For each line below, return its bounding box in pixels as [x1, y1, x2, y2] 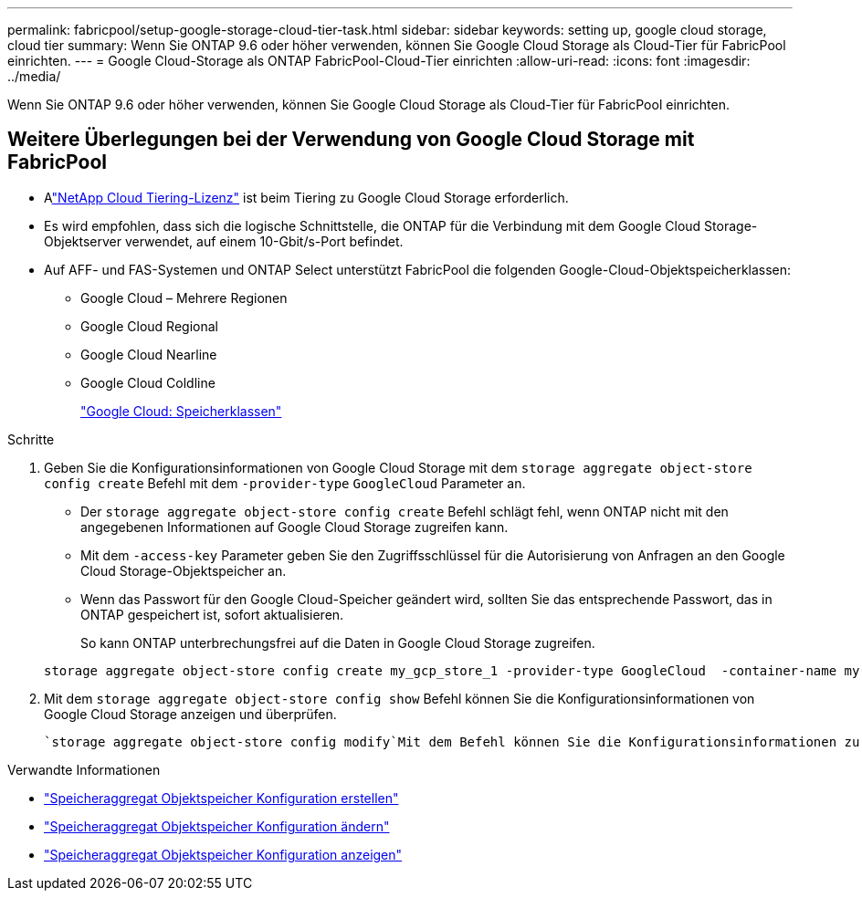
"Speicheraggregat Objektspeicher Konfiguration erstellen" [44, 789, 399, 806]
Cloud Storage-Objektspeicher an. [80, 562, 287, 579]
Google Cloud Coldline [80, 374, 215, 391]
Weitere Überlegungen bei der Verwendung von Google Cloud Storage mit [7, 128, 695, 151]
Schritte [7, 431, 55, 447]
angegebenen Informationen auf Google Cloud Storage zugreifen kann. [80, 518, 509, 535]
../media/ [7, 68, 61, 84]
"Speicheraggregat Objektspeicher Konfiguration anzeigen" [44, 846, 403, 862]
